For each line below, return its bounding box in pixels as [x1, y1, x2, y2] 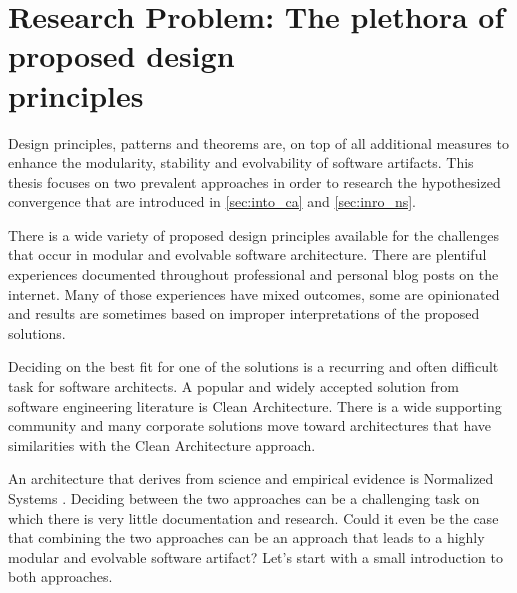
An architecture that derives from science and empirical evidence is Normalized [8, 468, 494, 489]
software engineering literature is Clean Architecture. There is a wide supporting [8, 395, 502, 416]
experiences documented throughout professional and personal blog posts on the [8, 264, 499, 285]
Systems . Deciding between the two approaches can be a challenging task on [8, 488, 480, 508]
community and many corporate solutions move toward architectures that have [8, 415, 492, 436]
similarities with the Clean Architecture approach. [8, 434, 316, 455]
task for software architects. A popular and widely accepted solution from [8, 376, 459, 397]
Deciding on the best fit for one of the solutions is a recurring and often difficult [8, 356, 499, 377]
